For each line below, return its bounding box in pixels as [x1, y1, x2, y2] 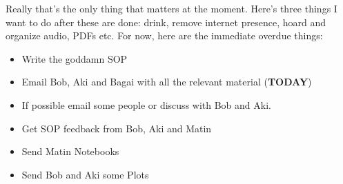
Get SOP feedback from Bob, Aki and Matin [21, 121, 212, 135]
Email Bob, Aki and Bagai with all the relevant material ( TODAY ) [21, 74, 312, 89]
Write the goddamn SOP [21, 51, 128, 65]
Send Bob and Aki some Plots [21, 167, 149, 181]
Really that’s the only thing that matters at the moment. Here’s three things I [6, 1, 337, 15]
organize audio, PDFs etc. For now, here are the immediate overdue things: [6, 28, 323, 43]
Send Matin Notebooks [21, 144, 119, 159]
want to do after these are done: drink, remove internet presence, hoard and [6, 14, 326, 29]
